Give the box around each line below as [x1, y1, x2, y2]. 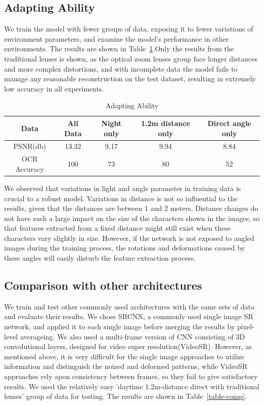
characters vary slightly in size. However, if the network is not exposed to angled [4, 232, 254, 243]
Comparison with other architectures [4, 277, 202, 293]
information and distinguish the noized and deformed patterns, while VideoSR [4, 361, 248, 371]
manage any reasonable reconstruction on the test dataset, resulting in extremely [4, 73, 256, 84]
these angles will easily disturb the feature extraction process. [4, 253, 196, 263]
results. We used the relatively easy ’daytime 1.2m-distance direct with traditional [4, 381, 259, 391]
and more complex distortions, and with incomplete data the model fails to [4, 63, 238, 74]
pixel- [237, 321, 255, 332]
